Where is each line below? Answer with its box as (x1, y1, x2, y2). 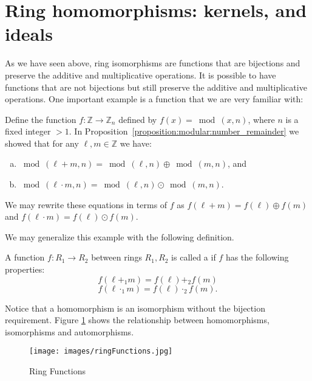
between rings (91, 251, 142, 264)
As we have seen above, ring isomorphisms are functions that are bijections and (5, 57, 300, 69)
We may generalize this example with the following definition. (5, 230, 234, 243)
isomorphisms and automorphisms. (5, 325, 134, 338)
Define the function (5, 113, 76, 125)
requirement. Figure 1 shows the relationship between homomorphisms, (5, 313, 270, 326)
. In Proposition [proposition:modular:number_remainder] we (69, 125, 299, 138)
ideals (5, 21, 53, 46)
